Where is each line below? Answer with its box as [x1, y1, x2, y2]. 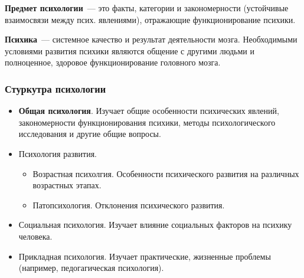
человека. [18, 230, 53, 242]
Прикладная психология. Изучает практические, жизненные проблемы [18, 250, 271, 262]
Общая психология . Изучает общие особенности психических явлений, [18, 104, 279, 117]
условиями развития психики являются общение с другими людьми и [5, 44, 254, 57]
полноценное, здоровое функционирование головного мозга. [5, 56, 221, 68]
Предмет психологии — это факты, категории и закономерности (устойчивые [5, 2, 289, 14]
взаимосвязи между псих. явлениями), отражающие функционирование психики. [5, 13, 296, 25]
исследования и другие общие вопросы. [18, 127, 161, 140]
